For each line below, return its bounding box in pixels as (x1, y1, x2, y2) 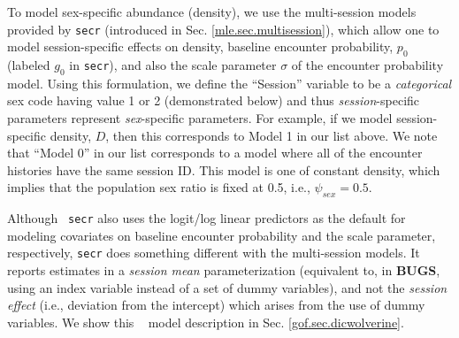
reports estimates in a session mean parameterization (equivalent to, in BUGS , (7, 261, 440, 280)
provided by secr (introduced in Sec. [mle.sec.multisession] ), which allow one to (7, 19, 440, 38)
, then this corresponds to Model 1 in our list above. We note (105, 126, 438, 144)
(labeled (7, 56, 50, 74)
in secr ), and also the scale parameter (69, 56, 277, 74)
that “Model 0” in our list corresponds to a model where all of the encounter (7, 143, 423, 162)
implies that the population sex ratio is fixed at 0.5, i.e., (7, 178, 310, 196)
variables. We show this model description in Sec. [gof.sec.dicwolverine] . (7, 312, 404, 331)
